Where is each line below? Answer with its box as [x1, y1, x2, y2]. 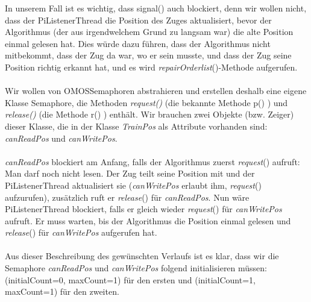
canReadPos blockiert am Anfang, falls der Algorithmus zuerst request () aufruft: [5, 155, 300, 168]
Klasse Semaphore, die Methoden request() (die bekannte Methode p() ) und [5, 96, 288, 109]
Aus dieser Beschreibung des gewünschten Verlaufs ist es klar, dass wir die [5, 250, 279, 262]
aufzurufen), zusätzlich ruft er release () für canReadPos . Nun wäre [5, 190, 250, 203]
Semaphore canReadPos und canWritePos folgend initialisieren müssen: [5, 262, 268, 274]
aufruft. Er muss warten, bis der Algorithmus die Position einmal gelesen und [5, 214, 291, 227]
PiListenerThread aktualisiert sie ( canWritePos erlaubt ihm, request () [5, 178, 262, 191]
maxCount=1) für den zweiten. [5, 285, 119, 298]
